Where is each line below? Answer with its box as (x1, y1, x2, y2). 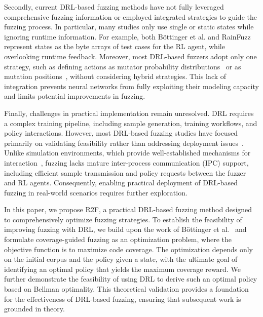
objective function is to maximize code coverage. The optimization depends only (4, 244, 253, 254)
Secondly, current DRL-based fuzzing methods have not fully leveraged (4, 2, 224, 12)
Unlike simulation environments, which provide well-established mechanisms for (4, 147, 251, 158)
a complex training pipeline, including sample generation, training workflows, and (4, 117, 257, 128)
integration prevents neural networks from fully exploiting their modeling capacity (4, 81, 259, 91)
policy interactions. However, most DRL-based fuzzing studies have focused (4, 128, 238, 138)
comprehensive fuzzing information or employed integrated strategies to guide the (4, 11, 257, 22)
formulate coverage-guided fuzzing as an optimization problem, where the (4, 234, 232, 245)
